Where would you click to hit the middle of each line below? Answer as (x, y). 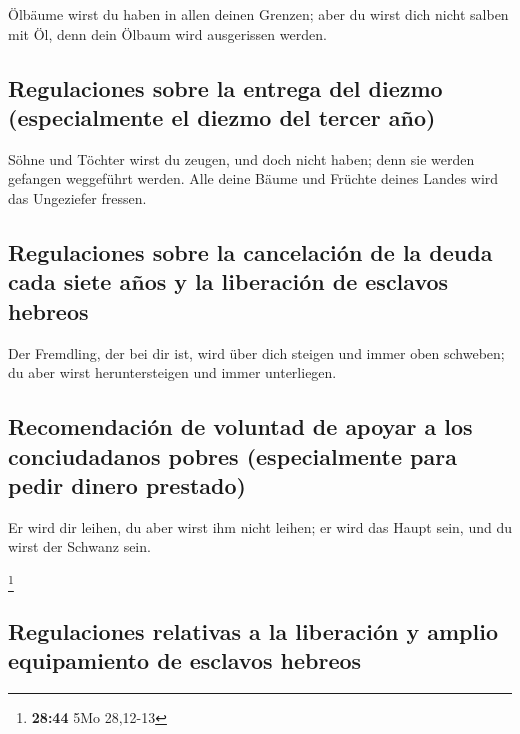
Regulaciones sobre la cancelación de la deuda (250, 251)
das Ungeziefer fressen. (77, 197)
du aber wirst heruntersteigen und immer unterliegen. (172, 372)
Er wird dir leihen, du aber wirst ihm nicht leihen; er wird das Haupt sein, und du (260, 526)
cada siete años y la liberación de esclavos (228, 281)
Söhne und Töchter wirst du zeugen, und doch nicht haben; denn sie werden (241, 158)
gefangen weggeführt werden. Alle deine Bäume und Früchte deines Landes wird (253, 178)
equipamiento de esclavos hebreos (185, 660)
